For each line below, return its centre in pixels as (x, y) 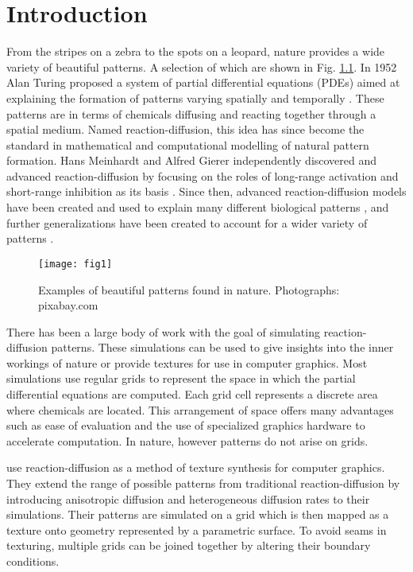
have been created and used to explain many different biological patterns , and (198, 207)
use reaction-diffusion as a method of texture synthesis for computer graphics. (196, 467)
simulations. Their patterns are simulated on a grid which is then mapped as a (198, 514)
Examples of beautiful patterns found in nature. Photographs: (189, 289)
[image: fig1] (75, 264)
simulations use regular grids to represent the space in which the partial (181, 378)
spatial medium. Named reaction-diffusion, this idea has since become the (185, 129)
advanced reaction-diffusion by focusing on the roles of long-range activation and (203, 175)
